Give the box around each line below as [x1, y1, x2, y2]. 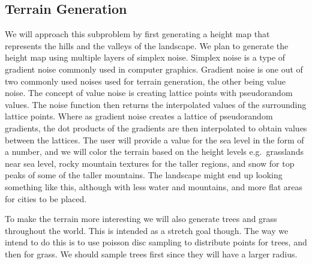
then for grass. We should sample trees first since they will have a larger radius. [5, 247, 298, 260]
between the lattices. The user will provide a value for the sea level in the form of [5, 133, 304, 146]
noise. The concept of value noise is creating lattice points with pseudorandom [5, 86, 293, 99]
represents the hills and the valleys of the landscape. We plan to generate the [5, 39, 289, 52]
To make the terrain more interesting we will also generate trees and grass [5, 212, 277, 225]
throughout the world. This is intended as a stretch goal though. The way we [5, 224, 289, 236]
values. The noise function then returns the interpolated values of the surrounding [5, 98, 307, 110]
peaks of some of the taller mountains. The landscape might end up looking [5, 169, 283, 181]
